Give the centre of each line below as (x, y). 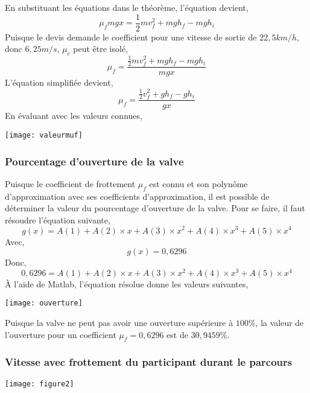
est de (177, 334)
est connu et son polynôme (198, 183)
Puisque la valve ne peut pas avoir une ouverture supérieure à (119, 323)
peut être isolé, (100, 49)
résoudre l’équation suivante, (58, 219)
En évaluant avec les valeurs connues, (74, 116)
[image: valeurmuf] (44, 135)
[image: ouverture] (44, 303)
